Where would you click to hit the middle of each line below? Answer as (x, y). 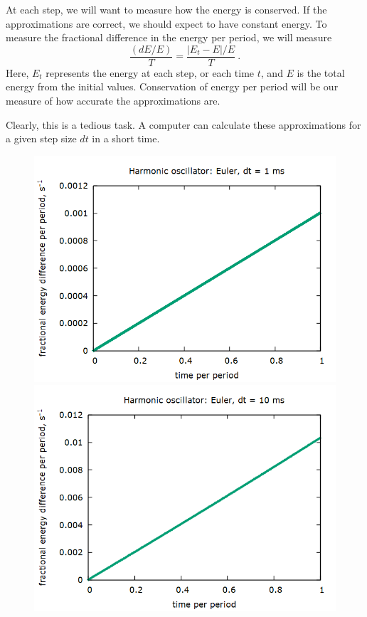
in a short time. (126, 138)
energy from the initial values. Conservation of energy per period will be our (172, 86)
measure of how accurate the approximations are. (113, 101)
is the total (321, 72)
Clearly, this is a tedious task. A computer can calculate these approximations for (183, 124)
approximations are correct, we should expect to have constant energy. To (166, 23)
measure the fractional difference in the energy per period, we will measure (169, 37)
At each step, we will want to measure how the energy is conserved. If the (166, 9)
